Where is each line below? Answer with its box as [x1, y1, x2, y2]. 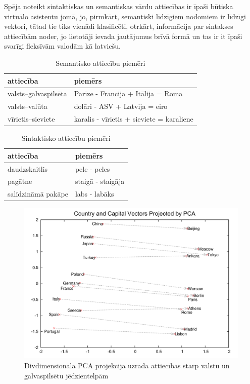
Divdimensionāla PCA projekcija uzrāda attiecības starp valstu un [24, 360, 230, 371]
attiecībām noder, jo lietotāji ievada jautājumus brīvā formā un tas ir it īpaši [4, 30, 242, 41]
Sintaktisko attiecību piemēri [21, 133, 111, 143]
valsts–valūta [8, 101, 47, 111]
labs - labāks [75, 188, 114, 199]
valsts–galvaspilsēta [8, 88, 67, 99]
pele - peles [75, 163, 110, 174]
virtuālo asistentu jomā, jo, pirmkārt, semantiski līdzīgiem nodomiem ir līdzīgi [4, 11, 246, 21]
